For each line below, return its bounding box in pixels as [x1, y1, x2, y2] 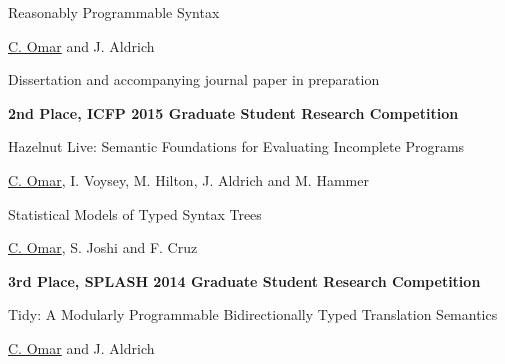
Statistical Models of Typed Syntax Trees [8, 203, 262, 224]
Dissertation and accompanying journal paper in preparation [8, 69, 380, 90]
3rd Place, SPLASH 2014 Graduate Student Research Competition [8, 270, 481, 291]
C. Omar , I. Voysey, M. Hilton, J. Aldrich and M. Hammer [8, 169, 369, 190]
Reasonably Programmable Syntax [8, 2, 220, 22]
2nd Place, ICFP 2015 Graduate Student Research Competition [8, 102, 459, 123]
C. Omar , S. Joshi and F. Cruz [8, 237, 198, 258]
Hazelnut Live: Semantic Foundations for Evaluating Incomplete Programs [8, 136, 465, 157]
